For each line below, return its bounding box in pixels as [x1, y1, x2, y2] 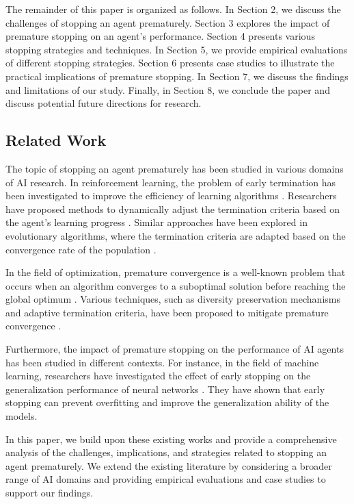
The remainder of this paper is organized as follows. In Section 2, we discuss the [5, 2, 341, 16]
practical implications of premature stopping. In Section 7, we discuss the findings [5, 68, 349, 83]
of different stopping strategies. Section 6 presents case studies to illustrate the [5, 55, 335, 70]
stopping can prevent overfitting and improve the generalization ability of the [5, 395, 329, 409]
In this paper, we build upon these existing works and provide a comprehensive [5, 431, 337, 446]
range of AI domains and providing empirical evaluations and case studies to [5, 472, 326, 486]
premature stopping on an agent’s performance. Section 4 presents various [5, 29, 315, 43]
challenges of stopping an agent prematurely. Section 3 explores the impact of [5, 15, 330, 29]
